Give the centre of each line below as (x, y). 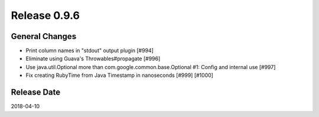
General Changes (44, 36)
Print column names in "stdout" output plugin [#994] (89, 51)
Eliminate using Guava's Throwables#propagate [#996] (93, 58)
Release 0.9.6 (45, 15)
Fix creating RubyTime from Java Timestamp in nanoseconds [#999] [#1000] (120, 75)
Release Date (36, 92)
